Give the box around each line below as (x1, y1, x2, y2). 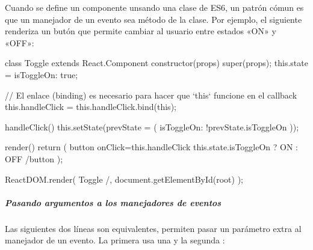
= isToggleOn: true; (5, 68, 78, 81)
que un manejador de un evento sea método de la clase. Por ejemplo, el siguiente (5, 13, 302, 25)
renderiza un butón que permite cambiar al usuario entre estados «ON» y (5, 25, 276, 37)
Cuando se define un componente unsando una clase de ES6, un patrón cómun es (5, 1, 304, 13)
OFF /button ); (5, 152, 63, 165)
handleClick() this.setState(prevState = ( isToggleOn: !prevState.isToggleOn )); (5, 120, 299, 133)
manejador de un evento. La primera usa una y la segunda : (5, 234, 225, 246)
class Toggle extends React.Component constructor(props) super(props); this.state (5, 56, 308, 69)
